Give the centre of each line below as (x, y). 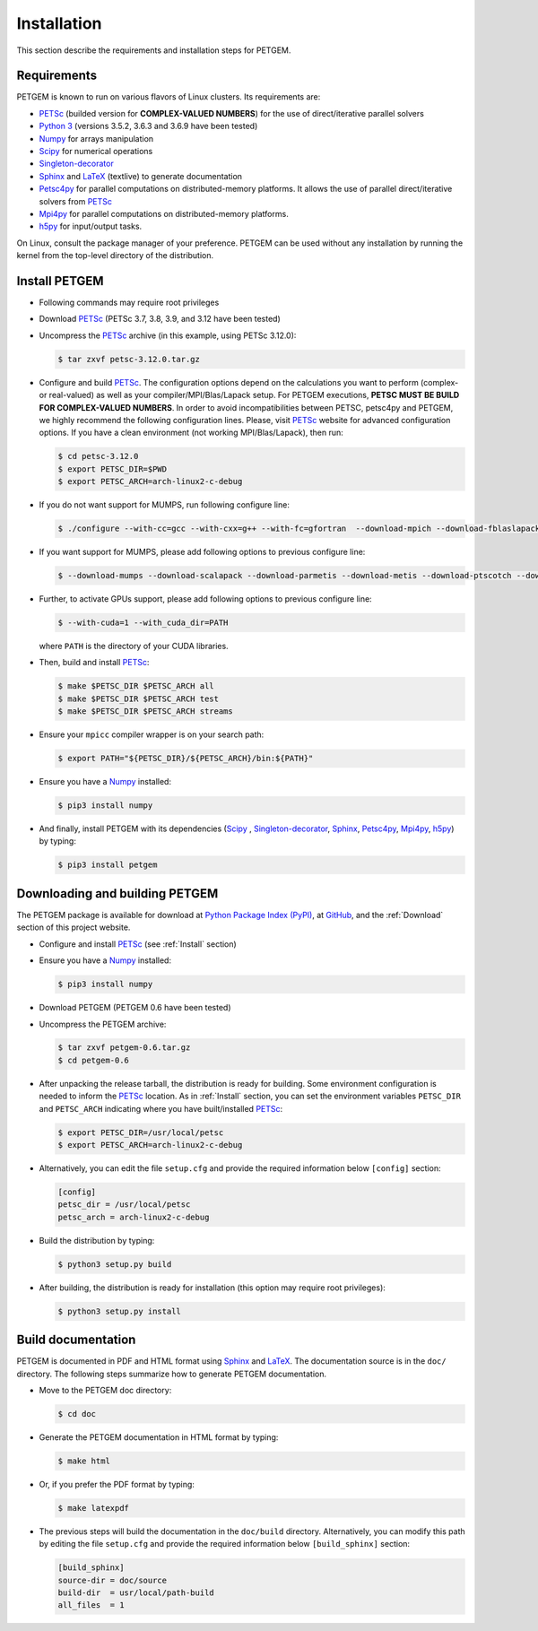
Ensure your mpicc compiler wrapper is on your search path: (152, 734)
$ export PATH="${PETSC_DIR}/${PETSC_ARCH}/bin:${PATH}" (186, 759)
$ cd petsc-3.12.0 (98, 456)
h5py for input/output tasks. (91, 226)
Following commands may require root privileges (129, 303)
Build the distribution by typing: (97, 1240)
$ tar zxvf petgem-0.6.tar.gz (124, 1048)
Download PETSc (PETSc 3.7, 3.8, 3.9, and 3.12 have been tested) (160, 319)
